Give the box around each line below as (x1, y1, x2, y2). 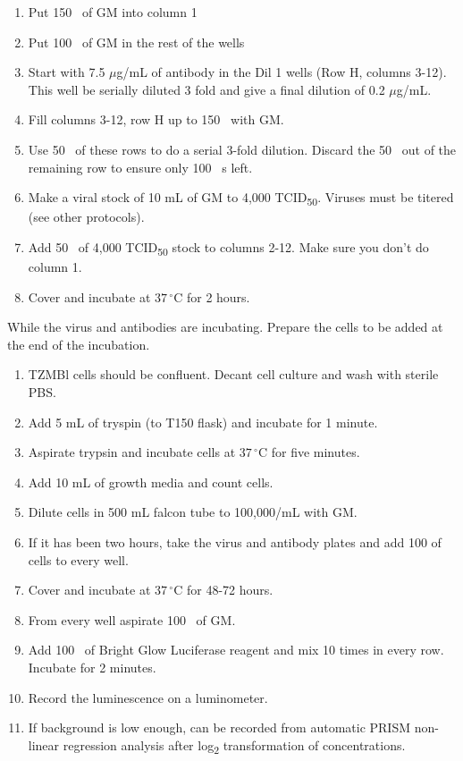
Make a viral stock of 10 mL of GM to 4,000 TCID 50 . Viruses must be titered (28, 188, 454, 208)
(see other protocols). (28, 207, 145, 226)
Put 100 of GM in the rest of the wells (28, 32, 245, 51)
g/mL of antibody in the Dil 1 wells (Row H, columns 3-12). (116, 63, 447, 81)
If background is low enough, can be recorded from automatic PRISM (28, 718, 411, 737)
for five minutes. (271, 443, 360, 461)
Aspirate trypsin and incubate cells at (28, 443, 236, 461)
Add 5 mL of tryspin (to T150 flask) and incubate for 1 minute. (28, 412, 378, 431)
